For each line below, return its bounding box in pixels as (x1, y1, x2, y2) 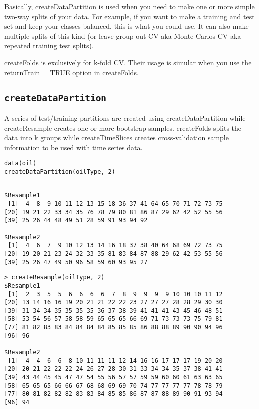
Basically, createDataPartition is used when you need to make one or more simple (4, 1, 255, 11)
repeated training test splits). (4, 40, 94, 51)
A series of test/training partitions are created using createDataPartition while (4, 112, 246, 123)
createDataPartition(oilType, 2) (4, 168, 115, 175)
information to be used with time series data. (4, 142, 143, 152)
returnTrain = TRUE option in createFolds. (4, 67, 139, 77)
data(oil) (4, 160, 37, 167)
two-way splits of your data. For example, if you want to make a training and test (4, 11, 255, 21)
